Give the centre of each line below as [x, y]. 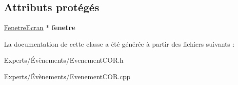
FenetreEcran [24, 27]
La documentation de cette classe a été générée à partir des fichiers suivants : [119, 43]
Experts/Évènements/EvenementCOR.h [64, 60]
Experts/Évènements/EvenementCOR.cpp [67, 76]
